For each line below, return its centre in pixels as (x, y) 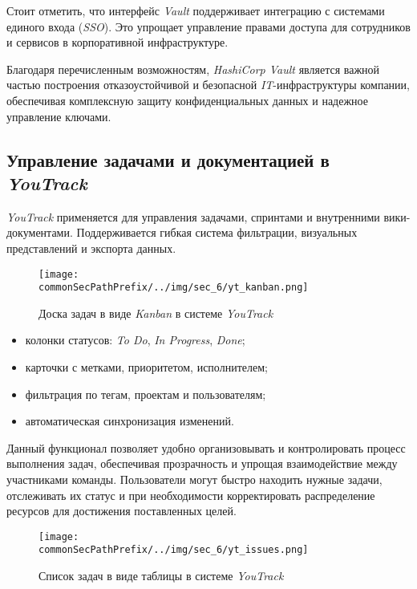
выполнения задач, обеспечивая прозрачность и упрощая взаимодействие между (202, 463)
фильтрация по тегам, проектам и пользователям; (146, 394)
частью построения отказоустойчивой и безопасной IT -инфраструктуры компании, (208, 85)
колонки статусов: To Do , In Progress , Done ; (135, 340)
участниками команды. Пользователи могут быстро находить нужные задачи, (194, 479)
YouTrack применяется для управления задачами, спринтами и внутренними (193, 216)
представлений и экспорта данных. (91, 248)
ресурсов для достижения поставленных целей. (121, 511)
